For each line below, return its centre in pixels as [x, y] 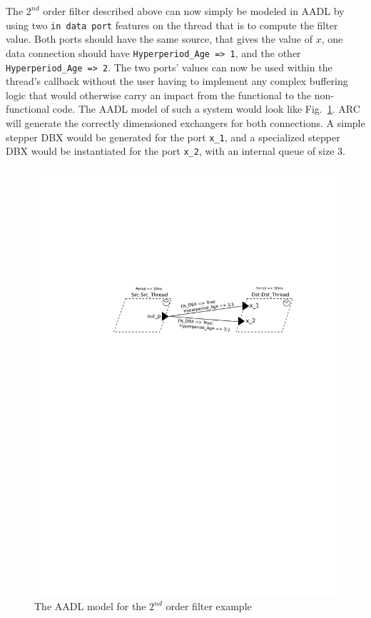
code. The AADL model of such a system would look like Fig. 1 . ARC [206, 109]
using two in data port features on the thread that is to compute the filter [172, 25]
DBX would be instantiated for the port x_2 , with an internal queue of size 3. [176, 151]
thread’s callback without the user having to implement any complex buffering [177, 81]
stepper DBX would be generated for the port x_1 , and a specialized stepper [173, 137]
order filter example [209, 606]
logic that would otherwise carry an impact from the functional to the [159, 95]
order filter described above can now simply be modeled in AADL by [194, 11]
